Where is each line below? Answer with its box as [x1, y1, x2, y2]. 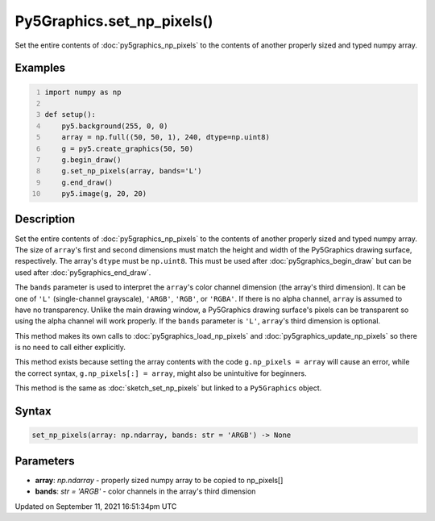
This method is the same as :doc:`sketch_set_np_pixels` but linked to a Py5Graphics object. [14, 383, 322, 393]
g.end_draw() [61, 177, 113, 187]
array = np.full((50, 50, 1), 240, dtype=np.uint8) [61, 133, 270, 142]
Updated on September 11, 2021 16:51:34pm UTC [14, 501, 177, 511]
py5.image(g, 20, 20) [61, 190, 147, 198]
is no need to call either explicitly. [14, 343, 126, 352]
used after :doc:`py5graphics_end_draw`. [14, 267, 151, 277]
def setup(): [44, 110, 97, 119]
